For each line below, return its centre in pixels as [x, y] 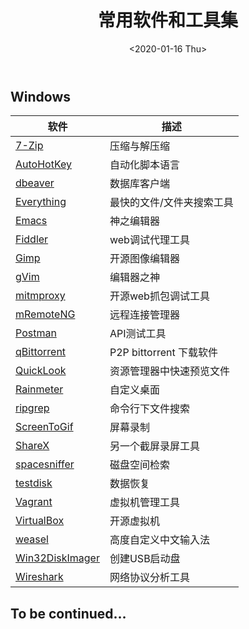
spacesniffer [45, 464]
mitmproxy [40, 296]
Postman [36, 333]
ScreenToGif [44, 427]
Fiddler [32, 239]
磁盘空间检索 [139, 465]
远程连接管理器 [144, 315]
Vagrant [34, 502]
